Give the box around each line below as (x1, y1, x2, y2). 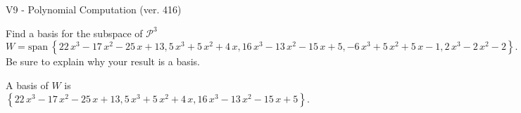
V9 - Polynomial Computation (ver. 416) (6, 2, 182, 16)
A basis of (6, 77, 49, 92)
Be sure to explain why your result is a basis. (6, 54, 201, 69)
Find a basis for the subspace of (6, 25, 143, 40)
